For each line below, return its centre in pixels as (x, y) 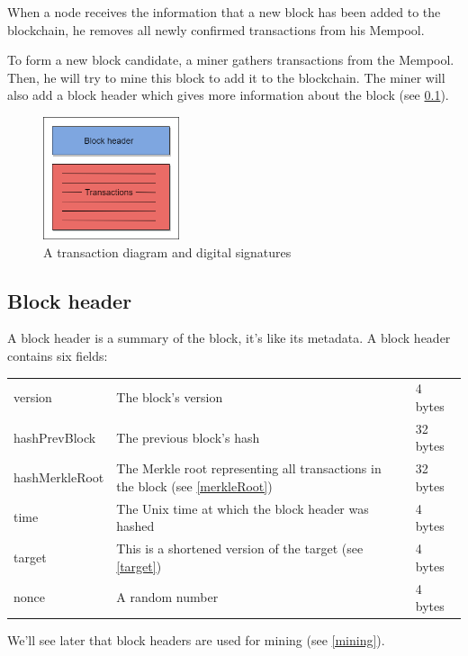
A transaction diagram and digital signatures (167, 252)
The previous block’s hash (188, 437)
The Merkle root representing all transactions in (249, 468)
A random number (167, 597)
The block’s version (170, 397)
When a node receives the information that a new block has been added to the (224, 12)
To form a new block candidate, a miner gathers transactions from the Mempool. (231, 60)
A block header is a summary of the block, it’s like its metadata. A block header (229, 338)
